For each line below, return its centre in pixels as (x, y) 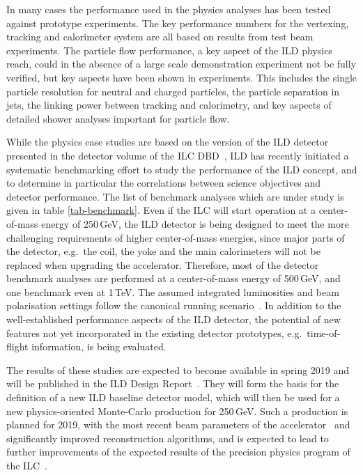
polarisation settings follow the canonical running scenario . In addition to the (174, 305)
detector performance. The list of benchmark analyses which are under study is (175, 196)
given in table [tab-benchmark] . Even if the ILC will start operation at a (161, 210)
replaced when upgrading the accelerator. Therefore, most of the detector (163, 264)
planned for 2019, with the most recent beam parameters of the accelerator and (178, 425)
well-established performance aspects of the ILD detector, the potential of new (173, 319)
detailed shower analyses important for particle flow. (118, 118)
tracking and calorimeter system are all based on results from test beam (160, 37)
